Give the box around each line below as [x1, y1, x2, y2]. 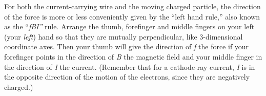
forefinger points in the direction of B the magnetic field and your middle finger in [4, 51, 262, 62]
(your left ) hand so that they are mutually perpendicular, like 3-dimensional [4, 31, 243, 42]
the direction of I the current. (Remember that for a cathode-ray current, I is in [4, 61, 255, 72]
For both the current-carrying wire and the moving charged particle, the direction [4, 1, 261, 11]
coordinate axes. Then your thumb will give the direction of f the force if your [4, 41, 249, 52]
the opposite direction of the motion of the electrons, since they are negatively [4, 71, 250, 82]
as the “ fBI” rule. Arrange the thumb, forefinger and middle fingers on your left [4, 21, 255, 32]
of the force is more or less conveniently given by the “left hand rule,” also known [4, 11, 260, 22]
